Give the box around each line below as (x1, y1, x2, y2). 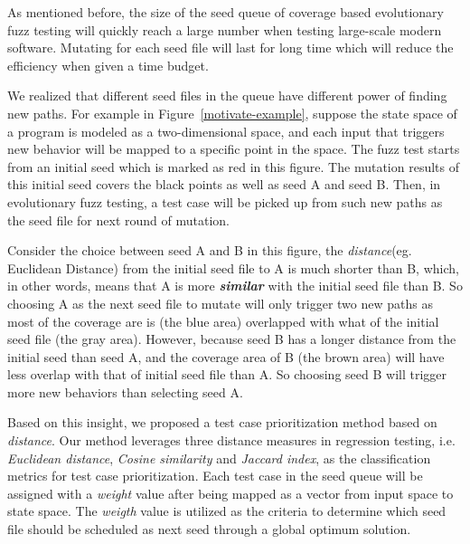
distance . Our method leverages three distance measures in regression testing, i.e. (7, 431, 456, 450)
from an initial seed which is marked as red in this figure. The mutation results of (7, 157, 459, 176)
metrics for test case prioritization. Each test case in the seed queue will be (7, 466, 423, 485)
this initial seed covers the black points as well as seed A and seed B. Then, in (7, 175, 441, 194)
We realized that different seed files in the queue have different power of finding (7, 86, 447, 105)
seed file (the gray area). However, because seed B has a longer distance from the (7, 329, 456, 348)
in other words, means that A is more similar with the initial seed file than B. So (7, 276, 463, 295)
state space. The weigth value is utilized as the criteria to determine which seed (7, 501, 446, 520)
